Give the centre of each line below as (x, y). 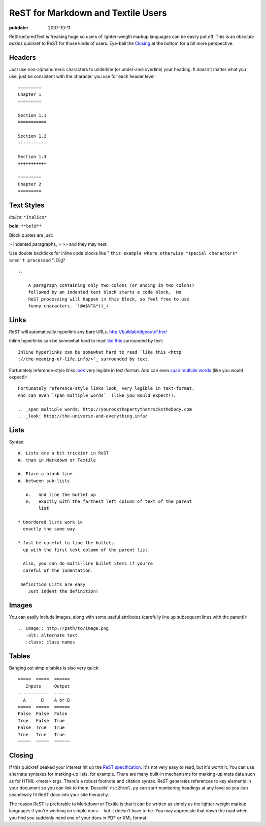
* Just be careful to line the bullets (66, 543)
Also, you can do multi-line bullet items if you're (88, 563)
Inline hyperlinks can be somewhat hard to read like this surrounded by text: (86, 341)
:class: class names (50, 642)
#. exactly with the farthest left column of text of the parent (109, 501)
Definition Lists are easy (53, 584)
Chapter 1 (30, 94)
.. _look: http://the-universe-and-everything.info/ (83, 416)
